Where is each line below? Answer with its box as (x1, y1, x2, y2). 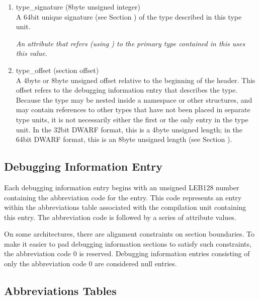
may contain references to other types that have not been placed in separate (16, 104, 250, 115)
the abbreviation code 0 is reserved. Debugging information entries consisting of (4, 248, 250, 259)
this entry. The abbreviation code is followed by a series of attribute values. (4, 211, 236, 222)
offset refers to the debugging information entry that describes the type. (16, 85, 238, 95)
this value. (16, 48, 48, 58)
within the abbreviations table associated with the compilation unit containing (4, 202, 246, 212)
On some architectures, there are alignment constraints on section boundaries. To (4, 229, 255, 239)
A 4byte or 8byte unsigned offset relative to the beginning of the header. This (16, 74, 255, 85)
